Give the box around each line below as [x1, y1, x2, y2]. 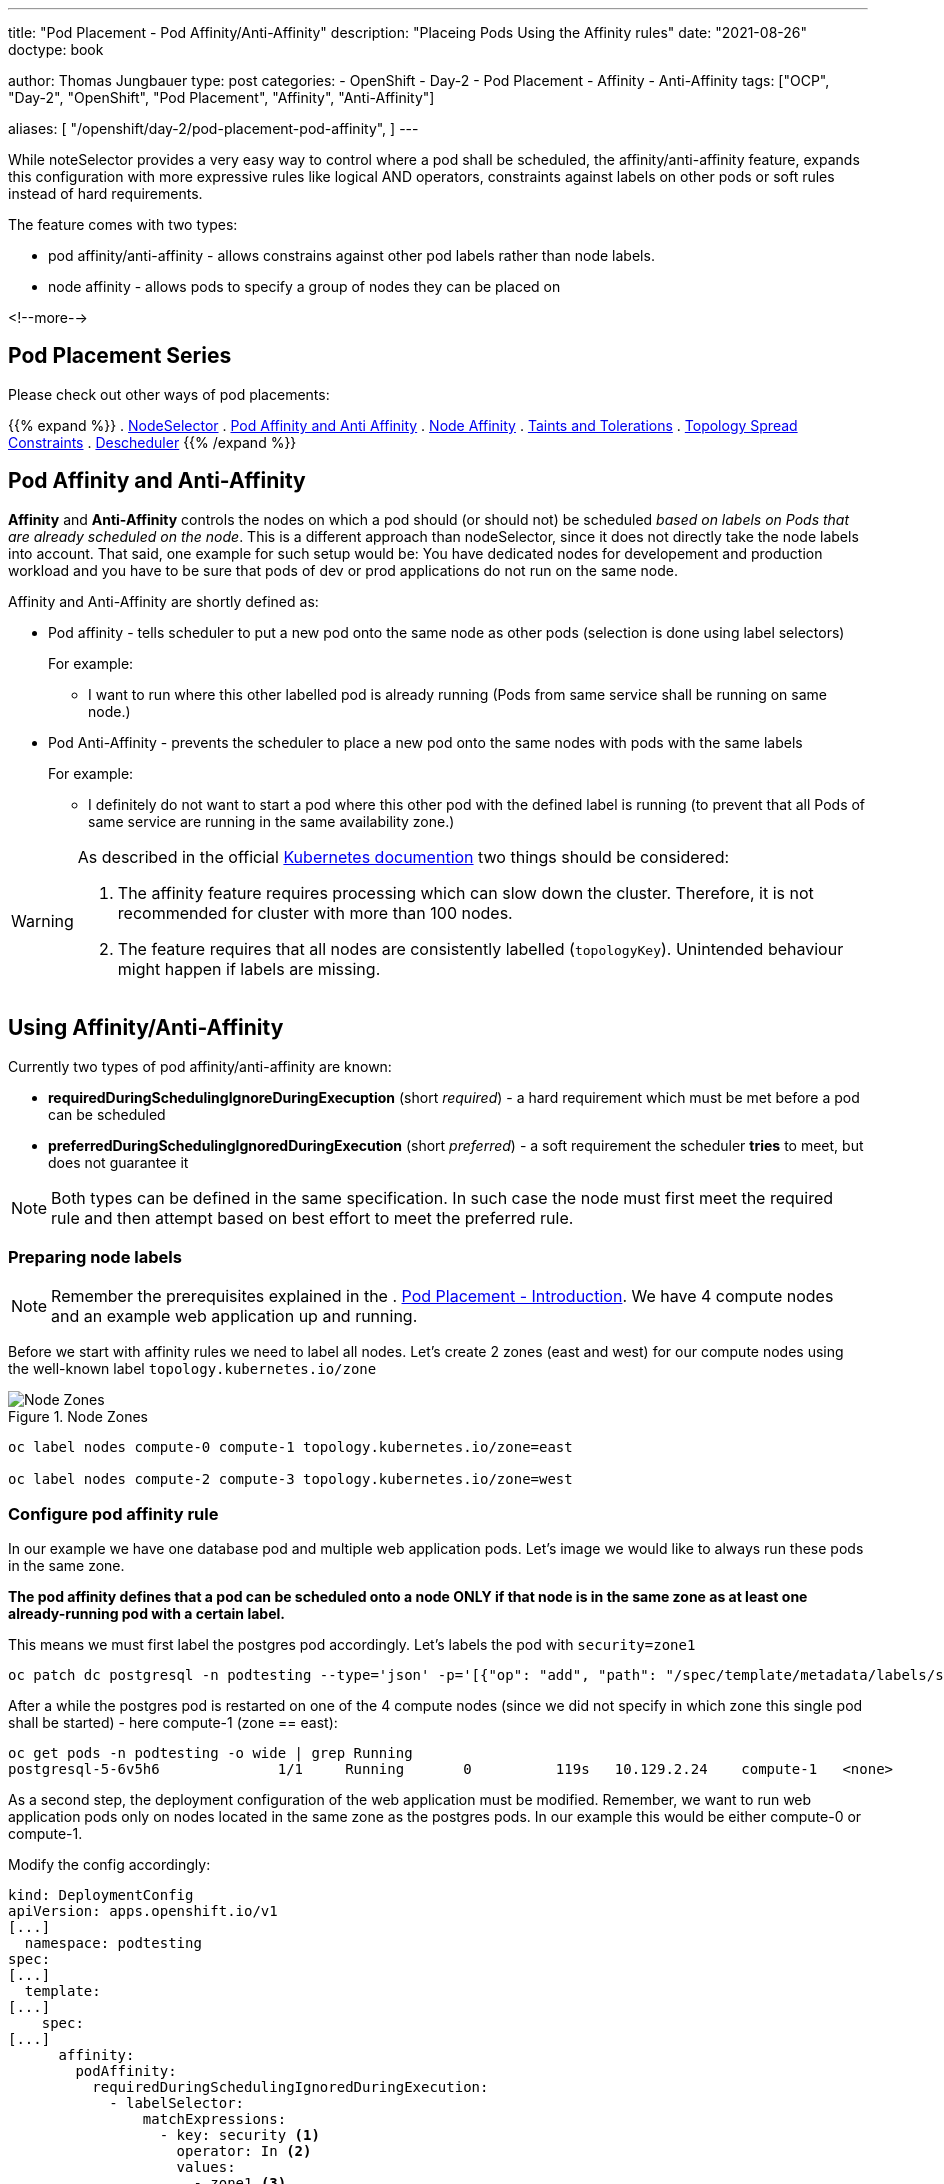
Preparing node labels [8, 1246, 182, 1267]
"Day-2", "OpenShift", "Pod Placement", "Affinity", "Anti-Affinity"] [8, 89, 435, 106]
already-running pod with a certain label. [8, 1605, 285, 1623]
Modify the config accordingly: [8, 1856, 211, 1874]
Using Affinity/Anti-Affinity [8, 1015, 284, 1041]
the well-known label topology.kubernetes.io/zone [8, 1360, 377, 1378]
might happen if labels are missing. [117, 958, 381, 979]
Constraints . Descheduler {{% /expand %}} [8, 433, 297, 451]
